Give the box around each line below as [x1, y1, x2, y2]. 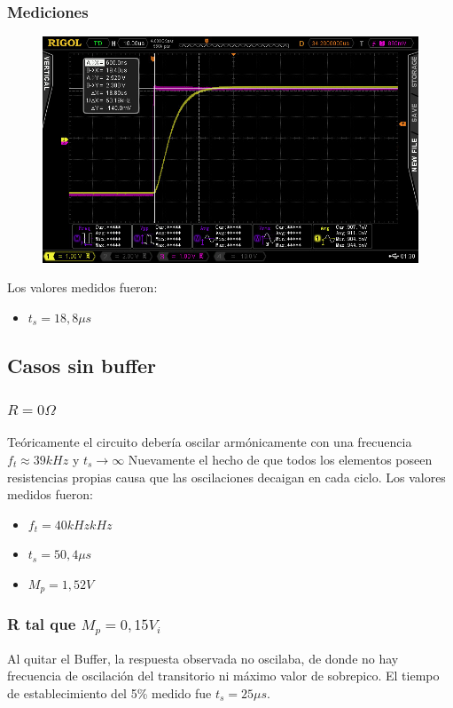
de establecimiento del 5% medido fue [7, 683, 212, 702]
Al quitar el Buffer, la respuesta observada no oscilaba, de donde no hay [7, 648, 399, 667]
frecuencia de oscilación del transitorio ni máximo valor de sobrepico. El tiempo [7, 666, 440, 685]
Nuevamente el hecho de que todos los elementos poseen [128, 449, 433, 468]
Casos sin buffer [7, 351, 157, 378]
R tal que [7, 613, 76, 635]
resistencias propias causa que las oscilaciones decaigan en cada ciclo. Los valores [7, 467, 446, 486]
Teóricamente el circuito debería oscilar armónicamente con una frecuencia [7, 433, 412, 451]
